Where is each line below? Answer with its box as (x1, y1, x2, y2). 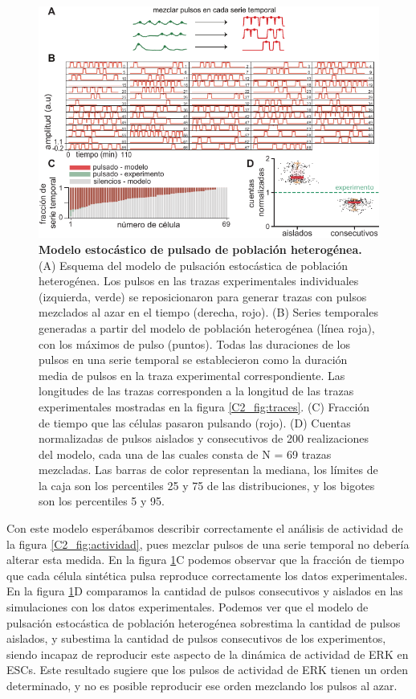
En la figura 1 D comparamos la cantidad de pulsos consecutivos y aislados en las (6, 582, 403, 599)
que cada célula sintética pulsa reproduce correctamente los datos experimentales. (6, 566, 408, 583)
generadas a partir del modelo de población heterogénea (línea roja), (39, 319, 375, 336)
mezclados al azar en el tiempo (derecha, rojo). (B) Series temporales (39, 304, 378, 321)
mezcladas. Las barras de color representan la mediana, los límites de (39, 461, 378, 478)
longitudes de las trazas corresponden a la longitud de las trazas (39, 382, 354, 399)
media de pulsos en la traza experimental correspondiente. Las (39, 366, 345, 383)
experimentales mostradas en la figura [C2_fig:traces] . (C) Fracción (39, 398, 370, 415)
